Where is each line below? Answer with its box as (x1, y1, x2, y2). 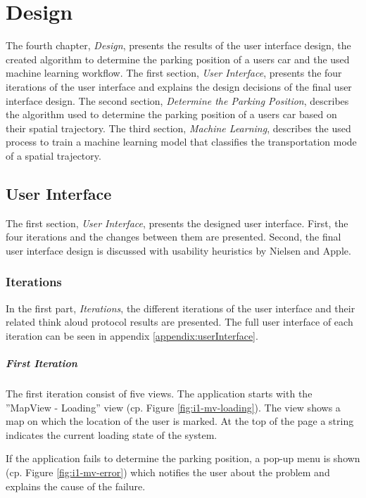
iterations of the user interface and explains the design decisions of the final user (6, 79, 352, 94)
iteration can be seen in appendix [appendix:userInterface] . (6, 328, 258, 343)
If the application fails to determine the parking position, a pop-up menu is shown (6, 451, 360, 466)
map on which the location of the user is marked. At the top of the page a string (6, 414, 354, 428)
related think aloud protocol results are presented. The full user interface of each (6, 314, 353, 329)
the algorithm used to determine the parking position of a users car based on (6, 107, 337, 122)
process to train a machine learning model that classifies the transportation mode (6, 134, 357, 149)
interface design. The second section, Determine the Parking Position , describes (6, 93, 349, 108)
